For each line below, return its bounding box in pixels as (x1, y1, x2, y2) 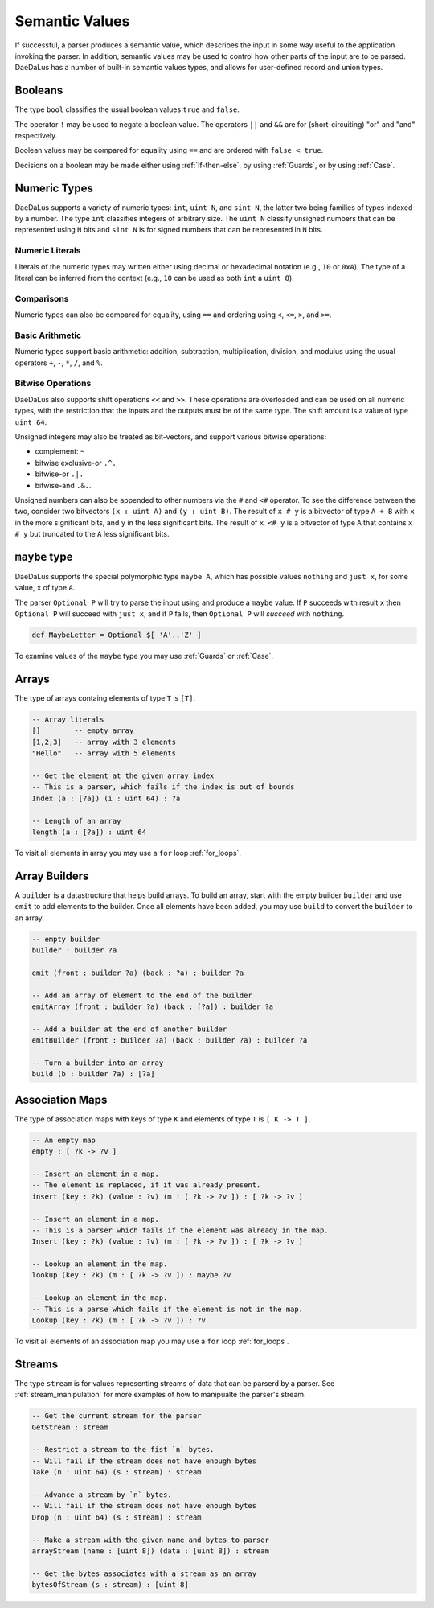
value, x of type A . (14, 583, 76, 593)
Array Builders (14, 869, 89, 882)
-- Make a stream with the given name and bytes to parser (31, 1535, 269, 1544)
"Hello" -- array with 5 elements (31, 749, 177, 758)
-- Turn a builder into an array (31, 1058, 164, 1067)
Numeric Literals (14, 245, 81, 257)
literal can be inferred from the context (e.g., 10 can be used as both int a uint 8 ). (14, 273, 295, 283)
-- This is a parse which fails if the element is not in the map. (31, 1304, 304, 1314)
